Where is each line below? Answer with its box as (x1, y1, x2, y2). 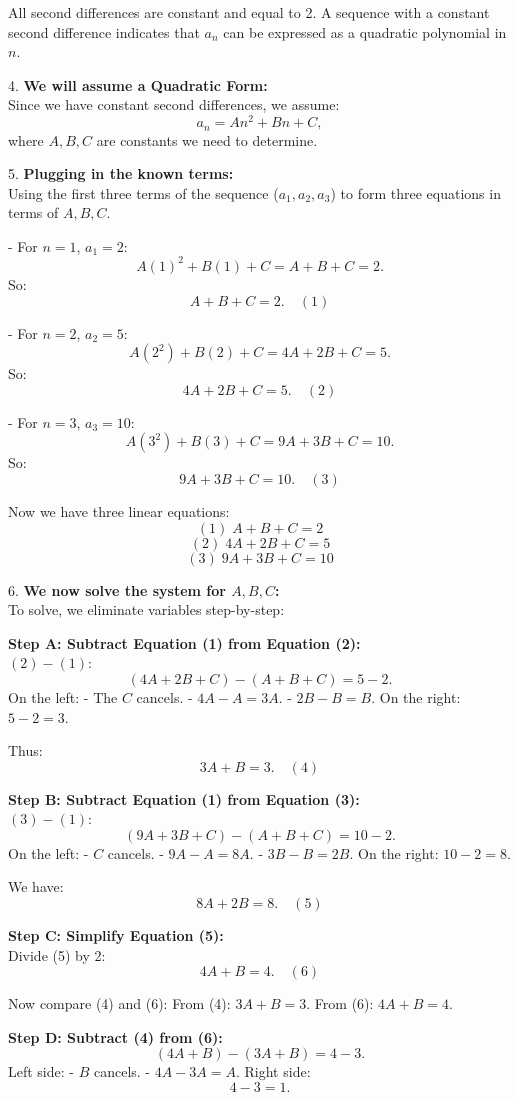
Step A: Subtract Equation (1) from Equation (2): (8, 632, 361, 653)
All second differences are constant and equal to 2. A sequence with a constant (8, 2, 490, 22)
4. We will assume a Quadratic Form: (8, 74, 268, 95)
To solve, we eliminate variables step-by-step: (8, 599, 285, 620)
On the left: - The (8, 686, 118, 707)
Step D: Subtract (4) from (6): (8, 1026, 223, 1047)
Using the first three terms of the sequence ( (8, 182, 279, 203)
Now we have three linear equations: (8, 500, 230, 521)
